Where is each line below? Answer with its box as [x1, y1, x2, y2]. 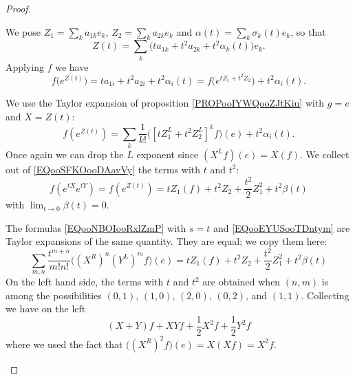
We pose [6, 24, 41, 39]
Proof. [6, 1, 31, 15]
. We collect [299, 147, 349, 161]
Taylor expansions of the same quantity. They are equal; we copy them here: [6, 234, 327, 248]
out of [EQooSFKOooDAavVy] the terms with [6, 162, 201, 176]
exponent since [136, 147, 199, 161]
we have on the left [6, 301, 86, 316]
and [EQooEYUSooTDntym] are [213, 220, 350, 235]
